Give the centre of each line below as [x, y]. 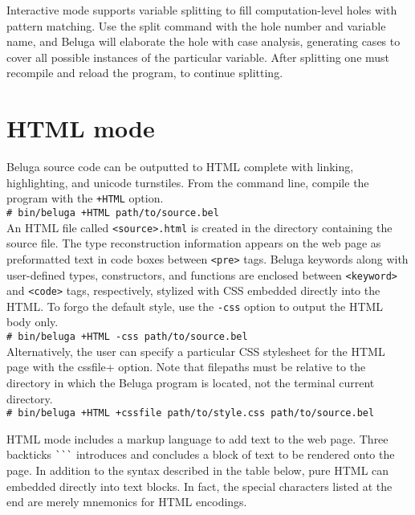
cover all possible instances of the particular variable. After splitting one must [198, 57]
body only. [33, 322]
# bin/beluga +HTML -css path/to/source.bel [127, 337]
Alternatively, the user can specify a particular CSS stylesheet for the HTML [196, 351]
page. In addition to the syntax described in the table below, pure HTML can [198, 470]
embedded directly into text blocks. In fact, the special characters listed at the [199, 486]
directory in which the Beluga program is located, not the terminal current [191, 382]
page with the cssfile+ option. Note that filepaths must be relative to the [186, 367]
